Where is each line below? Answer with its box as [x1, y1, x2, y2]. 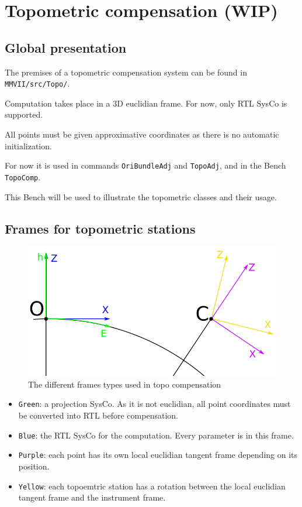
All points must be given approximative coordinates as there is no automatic [5, 128, 279, 141]
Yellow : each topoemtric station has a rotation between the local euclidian [18, 479, 286, 492]
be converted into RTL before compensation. [18, 409, 178, 421]
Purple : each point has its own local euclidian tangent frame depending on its [18, 448, 298, 461]
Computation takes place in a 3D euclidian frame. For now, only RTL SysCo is [5, 97, 287, 109]
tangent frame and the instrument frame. [18, 491, 166, 503]
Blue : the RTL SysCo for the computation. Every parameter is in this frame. [18, 429, 294, 441]
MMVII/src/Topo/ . [5, 77, 70, 90]
